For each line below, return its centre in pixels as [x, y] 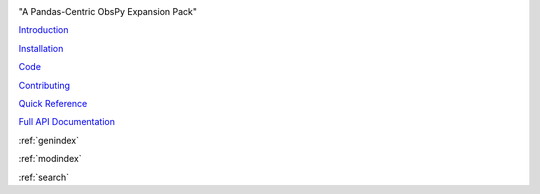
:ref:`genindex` [49, 140]
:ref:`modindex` [50, 159]
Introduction [43, 30]
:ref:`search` [44, 177]
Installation [41, 48]
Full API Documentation [66, 122]
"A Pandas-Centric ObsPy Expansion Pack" [108, 11]
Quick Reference [53, 103]
